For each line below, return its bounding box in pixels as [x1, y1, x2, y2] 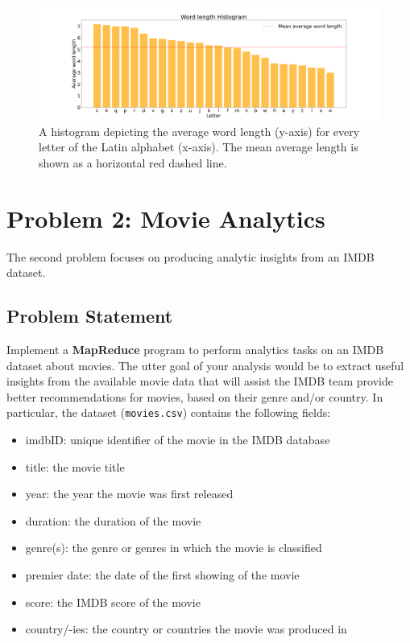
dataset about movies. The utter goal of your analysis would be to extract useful [6, 357, 404, 373]
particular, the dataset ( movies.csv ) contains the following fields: [6, 404, 331, 421]
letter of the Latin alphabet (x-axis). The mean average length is [39, 138, 358, 155]
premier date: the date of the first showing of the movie [25, 567, 300, 583]
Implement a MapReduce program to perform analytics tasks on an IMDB [6, 341, 384, 358]
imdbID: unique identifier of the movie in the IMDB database [25, 431, 330, 448]
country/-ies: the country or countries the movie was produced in [25, 620, 347, 637]
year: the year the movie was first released [25, 485, 234, 502]
